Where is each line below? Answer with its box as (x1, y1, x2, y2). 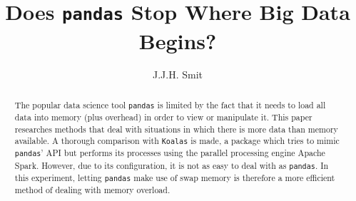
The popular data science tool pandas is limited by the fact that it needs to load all (14, 98, 326, 110)
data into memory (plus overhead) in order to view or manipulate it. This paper (14, 110, 312, 123)
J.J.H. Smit (152, 67, 203, 82)
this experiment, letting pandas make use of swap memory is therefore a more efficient (14, 171, 335, 183)
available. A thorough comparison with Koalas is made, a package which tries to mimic (14, 135, 340, 147)
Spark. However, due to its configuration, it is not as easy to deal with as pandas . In (14, 159, 329, 171)
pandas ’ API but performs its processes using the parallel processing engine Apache (14, 147, 325, 159)
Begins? (138, 26, 217, 55)
